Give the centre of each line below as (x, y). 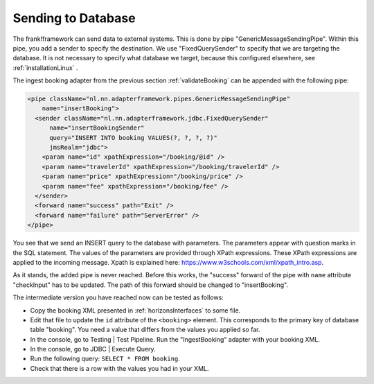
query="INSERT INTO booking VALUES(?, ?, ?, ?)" (133, 138)
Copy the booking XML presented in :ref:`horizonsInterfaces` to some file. (135, 310)
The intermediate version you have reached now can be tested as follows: (118, 297)
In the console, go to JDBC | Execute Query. (93, 349)
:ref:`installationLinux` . (45, 68)
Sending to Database (74, 18)
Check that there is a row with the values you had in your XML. (119, 368)
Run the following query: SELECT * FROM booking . (105, 359)
